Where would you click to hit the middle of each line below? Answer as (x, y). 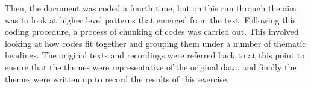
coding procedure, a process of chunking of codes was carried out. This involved (152, 32)
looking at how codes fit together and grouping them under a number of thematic (155, 43)
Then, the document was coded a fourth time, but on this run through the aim (151, 8)
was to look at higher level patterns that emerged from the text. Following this (150, 20)
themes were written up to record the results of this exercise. (117, 78)
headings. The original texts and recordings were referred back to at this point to (155, 55)
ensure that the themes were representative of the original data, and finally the (151, 66)
